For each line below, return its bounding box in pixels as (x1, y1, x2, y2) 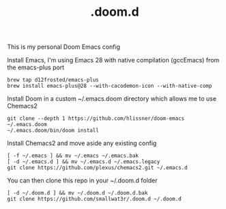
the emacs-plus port (7, 63, 65, 72)
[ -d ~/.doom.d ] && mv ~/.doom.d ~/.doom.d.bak (7, 190, 148, 197)
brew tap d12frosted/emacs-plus (7, 77, 99, 84)
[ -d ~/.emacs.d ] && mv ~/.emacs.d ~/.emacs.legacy (7, 158, 160, 165)
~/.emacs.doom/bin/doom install (7, 127, 99, 134)
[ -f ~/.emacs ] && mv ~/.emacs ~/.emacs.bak (7, 152, 139, 160)
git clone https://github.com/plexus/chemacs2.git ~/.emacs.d (7, 164, 188, 171)
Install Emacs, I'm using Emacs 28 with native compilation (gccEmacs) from (7, 56, 220, 64)
